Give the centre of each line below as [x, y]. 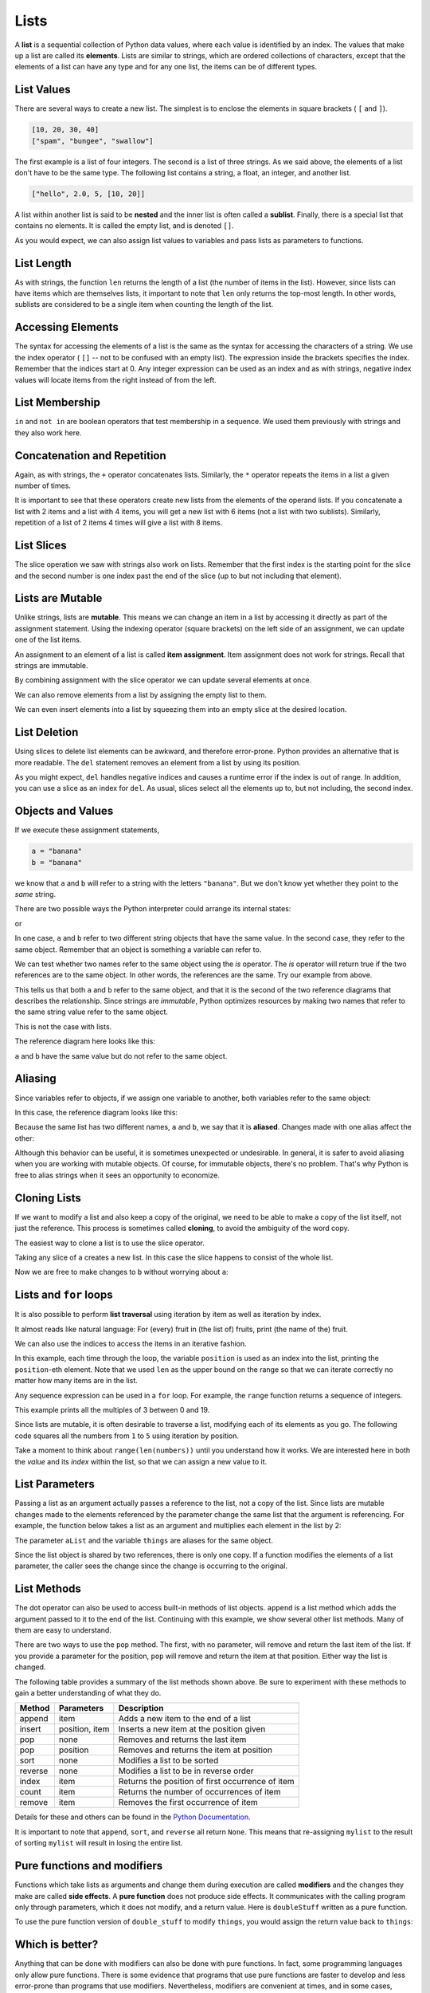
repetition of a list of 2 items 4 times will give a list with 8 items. [119, 523]
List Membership [58, 403]
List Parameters [55, 1484]
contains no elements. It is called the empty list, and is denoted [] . [124, 226]
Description [141, 1708]
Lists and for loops [64, 1295]
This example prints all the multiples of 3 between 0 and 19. [112, 1409]
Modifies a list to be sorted [168, 1760]
